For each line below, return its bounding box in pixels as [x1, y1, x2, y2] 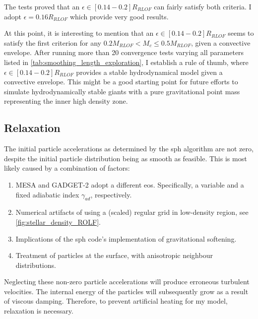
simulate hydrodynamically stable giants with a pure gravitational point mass [4, 86, 240, 96]
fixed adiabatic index [15, 189, 79, 199]
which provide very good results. [69, 11, 169, 21]
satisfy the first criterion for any [4, 37, 102, 48]
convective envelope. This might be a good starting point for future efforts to [4, 76, 238, 87]
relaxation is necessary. [4, 306, 73, 316]
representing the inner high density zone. [4, 96, 128, 106]
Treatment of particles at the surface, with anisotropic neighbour [15, 250, 213, 260]
